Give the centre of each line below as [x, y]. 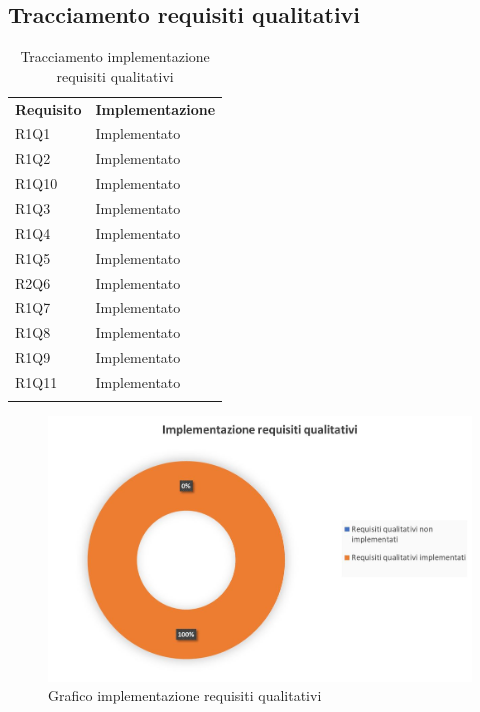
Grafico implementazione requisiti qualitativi [185, 695]
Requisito [48, 108]
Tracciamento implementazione [115, 56]
